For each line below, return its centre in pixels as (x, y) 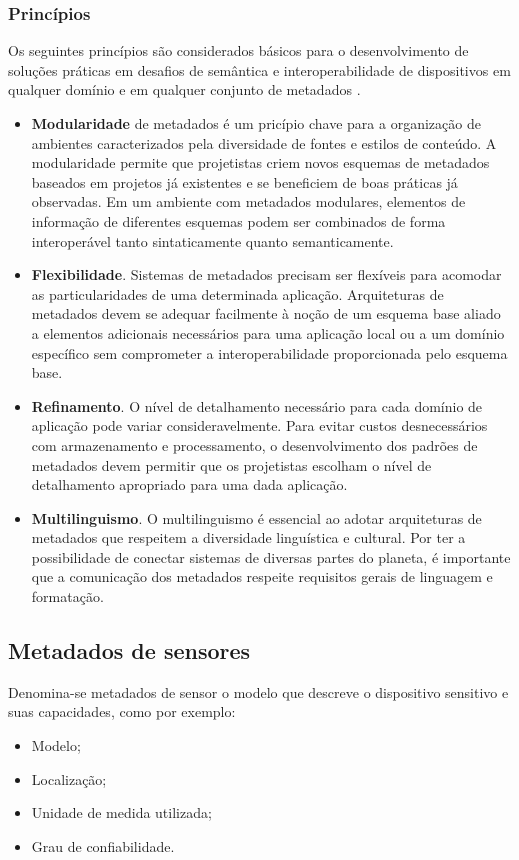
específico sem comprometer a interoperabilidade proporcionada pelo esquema (269, 352)
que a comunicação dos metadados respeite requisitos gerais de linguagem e (262, 576)
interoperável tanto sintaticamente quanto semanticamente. (212, 240)
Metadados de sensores (129, 650)
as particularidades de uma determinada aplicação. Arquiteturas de (237, 293)
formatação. (67, 596)
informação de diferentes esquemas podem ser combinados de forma (238, 220)
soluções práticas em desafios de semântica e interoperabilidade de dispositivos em (259, 69)
